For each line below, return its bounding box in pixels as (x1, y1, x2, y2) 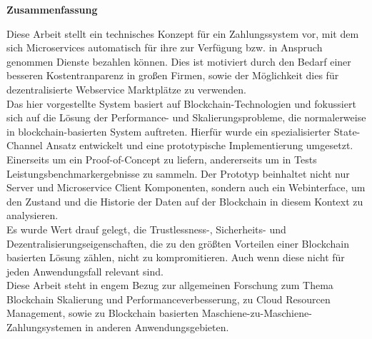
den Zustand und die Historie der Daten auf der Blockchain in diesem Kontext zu (6, 193, 363, 208)
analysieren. (6, 208, 59, 223)
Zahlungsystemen (6, 320, 82, 335)
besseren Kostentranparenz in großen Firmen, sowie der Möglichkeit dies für (6, 68, 339, 83)
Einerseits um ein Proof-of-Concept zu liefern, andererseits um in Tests (6, 151, 317, 166)
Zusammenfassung (6, 2, 98, 16)
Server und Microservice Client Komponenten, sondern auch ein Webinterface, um (6, 180, 366, 195)
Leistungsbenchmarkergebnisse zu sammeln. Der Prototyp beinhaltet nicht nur (6, 166, 350, 181)
